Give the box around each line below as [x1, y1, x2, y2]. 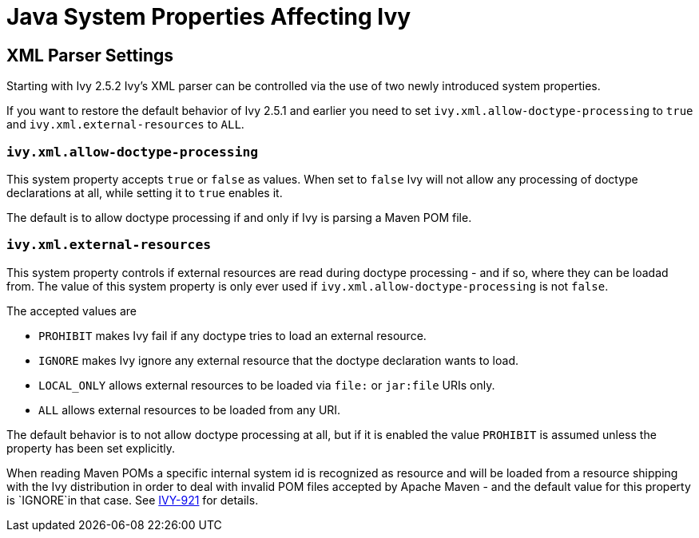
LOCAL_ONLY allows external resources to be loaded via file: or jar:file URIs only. [38, 378, 495, 392]
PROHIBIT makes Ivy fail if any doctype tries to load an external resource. [38, 328, 427, 342]
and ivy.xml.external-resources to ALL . [6, 117, 244, 132]
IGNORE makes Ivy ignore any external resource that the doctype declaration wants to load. [38, 353, 519, 367]
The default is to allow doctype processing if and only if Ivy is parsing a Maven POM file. [6, 210, 472, 224]
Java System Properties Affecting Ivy [6, 3, 411, 30]
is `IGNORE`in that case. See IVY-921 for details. [6, 493, 259, 507]
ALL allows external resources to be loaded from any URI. [38, 402, 341, 417]
